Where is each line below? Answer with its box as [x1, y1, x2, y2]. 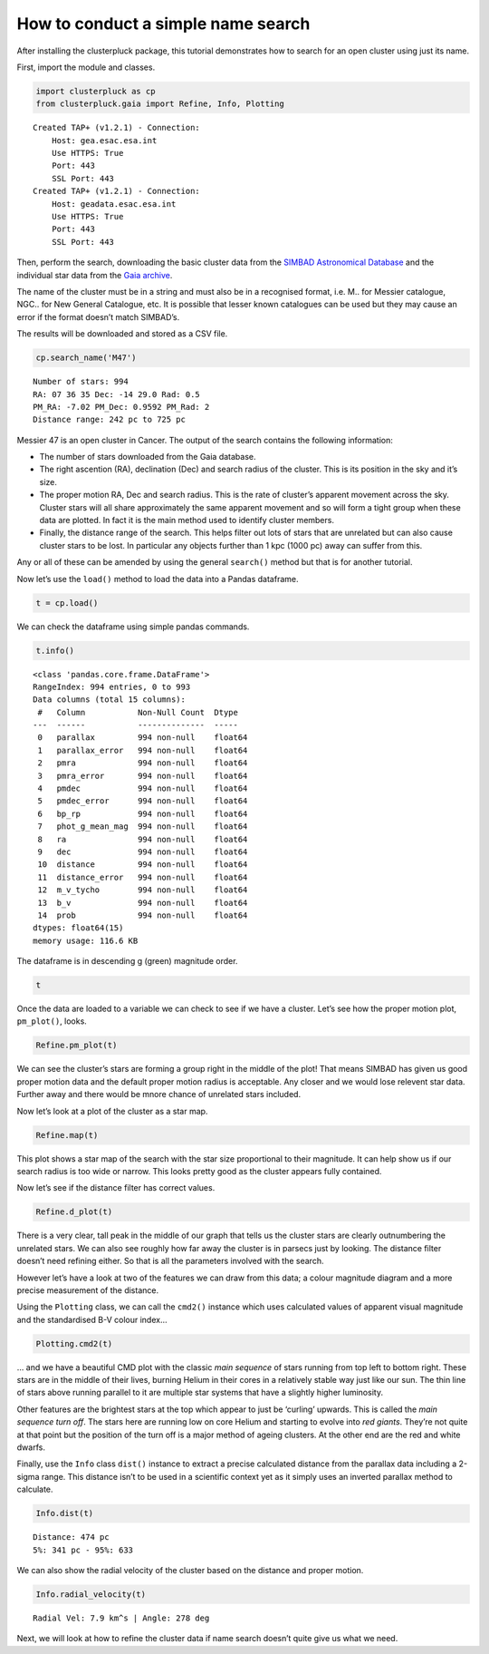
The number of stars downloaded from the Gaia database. [39, 452, 257, 462]
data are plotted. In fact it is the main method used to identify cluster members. [39, 515, 335, 526]
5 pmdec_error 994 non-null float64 [37, 796, 248, 806]
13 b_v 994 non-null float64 [37, 898, 248, 908]
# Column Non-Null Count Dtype [37, 707, 239, 717]
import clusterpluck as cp [35, 86, 156, 96]
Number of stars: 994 [33, 376, 129, 387]
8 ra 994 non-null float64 [37, 834, 248, 844]
